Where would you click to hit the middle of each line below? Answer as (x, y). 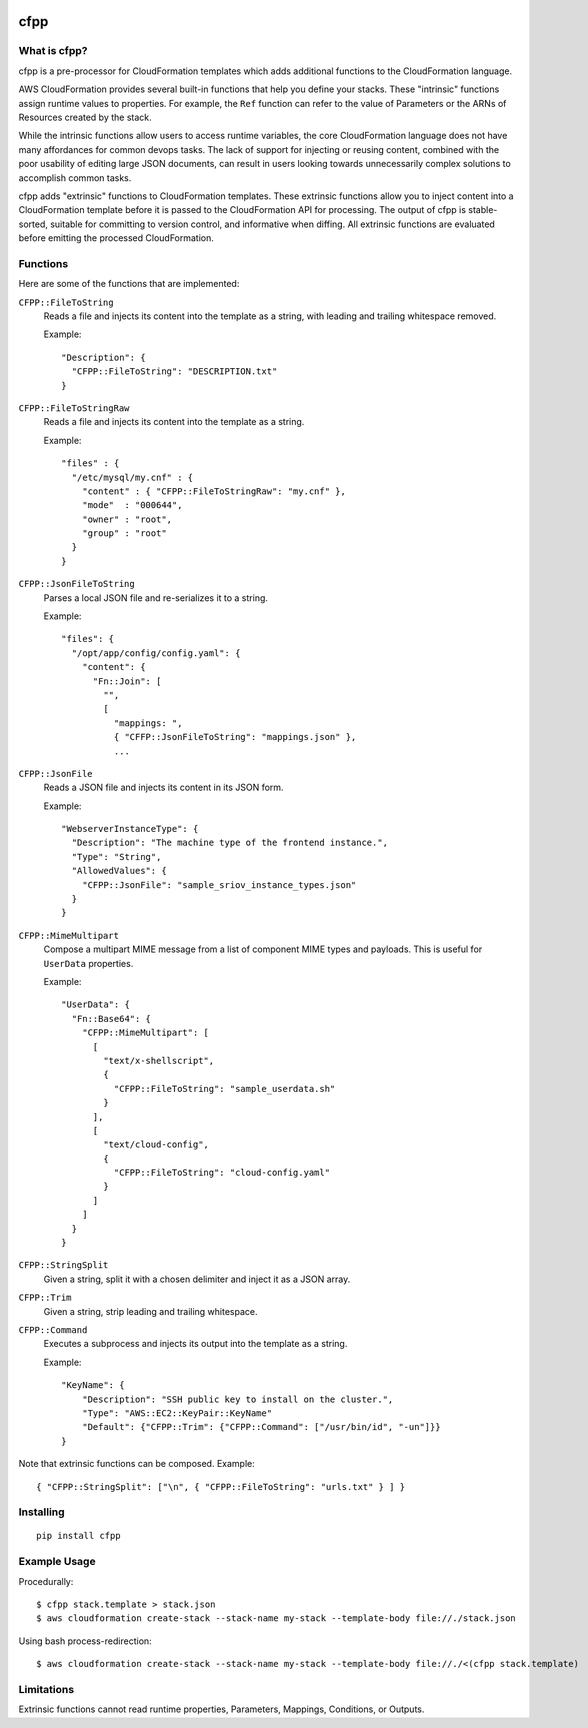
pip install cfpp (78, 1536)
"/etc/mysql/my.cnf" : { (132, 477)
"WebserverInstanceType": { (130, 829)
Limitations (46, 1689)
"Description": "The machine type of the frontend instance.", (230, 843)
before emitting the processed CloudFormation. (116, 238)
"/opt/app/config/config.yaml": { (156, 653)
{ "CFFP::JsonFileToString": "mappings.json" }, (235, 737)
